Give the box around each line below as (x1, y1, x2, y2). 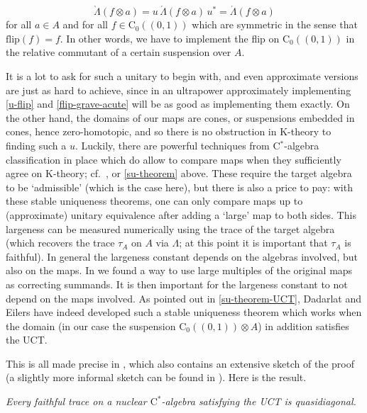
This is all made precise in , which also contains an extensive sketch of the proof (6, 356, 354, 370)
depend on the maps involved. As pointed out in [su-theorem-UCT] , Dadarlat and (6, 290, 362, 305)
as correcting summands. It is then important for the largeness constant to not (6, 276, 348, 291)
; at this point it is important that (179, 235, 328, 250)
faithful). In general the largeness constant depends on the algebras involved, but (6, 249, 358, 264)
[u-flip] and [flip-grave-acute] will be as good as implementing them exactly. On (6, 96, 350, 111)
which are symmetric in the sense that (192, 17, 358, 32)
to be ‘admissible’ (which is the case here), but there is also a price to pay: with (6, 179, 353, 194)
